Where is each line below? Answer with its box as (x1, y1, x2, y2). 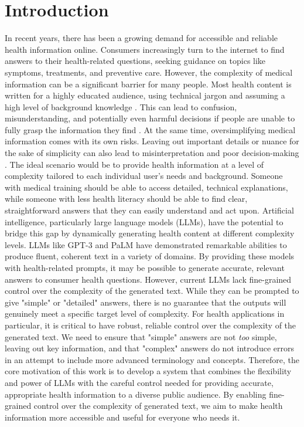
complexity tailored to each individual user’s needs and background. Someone (5, 170, 283, 182)
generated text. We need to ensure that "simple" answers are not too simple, (5, 330, 277, 343)
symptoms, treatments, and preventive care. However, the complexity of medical (5, 66, 293, 78)
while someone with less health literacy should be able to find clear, (5, 192, 248, 205)
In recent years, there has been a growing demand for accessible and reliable (5, 32, 278, 44)
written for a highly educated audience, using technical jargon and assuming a (5, 89, 285, 101)
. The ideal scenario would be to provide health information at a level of (5, 158, 264, 170)
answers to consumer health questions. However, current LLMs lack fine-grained (5, 273, 292, 285)
